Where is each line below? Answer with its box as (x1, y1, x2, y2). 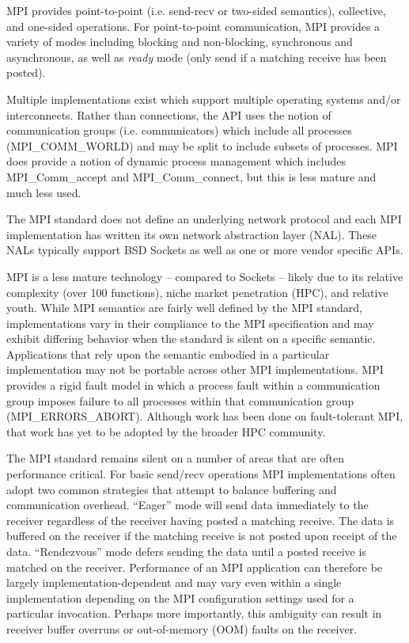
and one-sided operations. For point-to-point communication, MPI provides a (6, 17, 381, 34)
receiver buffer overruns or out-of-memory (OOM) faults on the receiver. (6, 620, 358, 637)
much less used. (6, 184, 81, 200)
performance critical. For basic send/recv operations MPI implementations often (6, 466, 396, 482)
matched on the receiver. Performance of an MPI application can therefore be (6, 558, 383, 575)
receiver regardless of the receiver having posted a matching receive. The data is (6, 512, 395, 528)
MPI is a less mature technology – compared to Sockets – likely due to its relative (6, 268, 403, 284)
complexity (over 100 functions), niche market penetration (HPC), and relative (6, 283, 388, 300)
